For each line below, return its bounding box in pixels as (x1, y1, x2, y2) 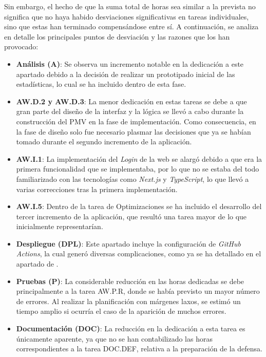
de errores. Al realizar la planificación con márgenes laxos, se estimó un (16, 295, 241, 306)
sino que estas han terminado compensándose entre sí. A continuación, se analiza (4, 21, 259, 32)
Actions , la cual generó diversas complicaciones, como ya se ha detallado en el (16, 248, 261, 259)
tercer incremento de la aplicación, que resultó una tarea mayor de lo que (16, 211, 247, 221)
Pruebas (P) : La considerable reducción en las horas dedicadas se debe (16, 275, 244, 286)
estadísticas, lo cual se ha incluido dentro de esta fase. (16, 79, 186, 89)
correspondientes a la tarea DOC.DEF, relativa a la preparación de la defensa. (16, 343, 262, 354)
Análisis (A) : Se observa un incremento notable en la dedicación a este (16, 58, 244, 69)
